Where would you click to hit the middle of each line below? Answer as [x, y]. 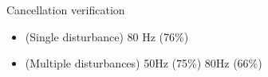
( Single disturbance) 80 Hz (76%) [107, 36]
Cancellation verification [66, 10]
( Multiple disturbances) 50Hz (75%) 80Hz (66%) [144, 63]
